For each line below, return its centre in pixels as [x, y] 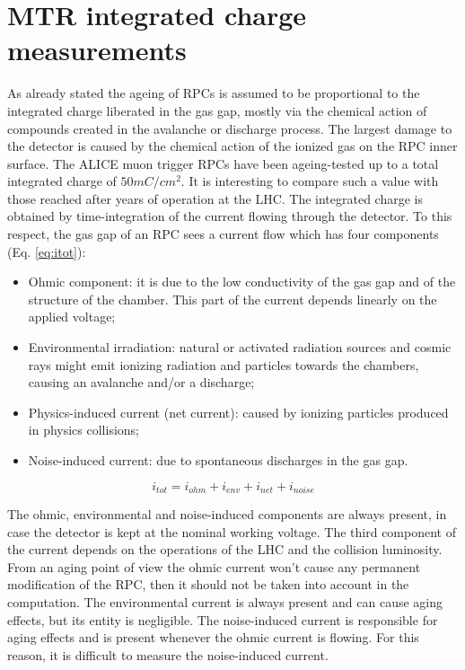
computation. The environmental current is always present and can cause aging [225, 602]
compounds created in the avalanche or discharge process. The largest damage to [230, 128]
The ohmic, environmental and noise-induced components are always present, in [227, 514]
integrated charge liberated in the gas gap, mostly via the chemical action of [217, 110]
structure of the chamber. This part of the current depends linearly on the [232, 299]
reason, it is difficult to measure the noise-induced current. [168, 654]
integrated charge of [62, 181]
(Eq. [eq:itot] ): [47, 251]
